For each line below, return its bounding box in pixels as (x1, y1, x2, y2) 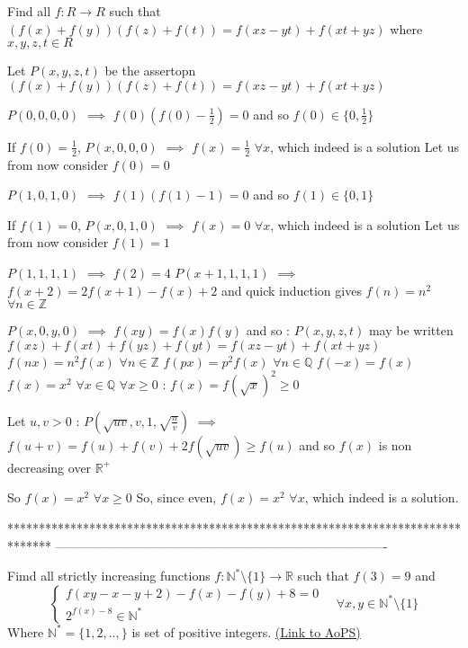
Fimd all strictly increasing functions (7, 566, 211, 585)
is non (378, 435, 412, 454)
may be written (368, 321, 454, 340)
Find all (7, 2, 51, 20)
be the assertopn (104, 61, 196, 80)
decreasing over (7, 457, 92, 476)
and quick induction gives (220, 280, 362, 299)
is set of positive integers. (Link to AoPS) (131, 622, 361, 641)
